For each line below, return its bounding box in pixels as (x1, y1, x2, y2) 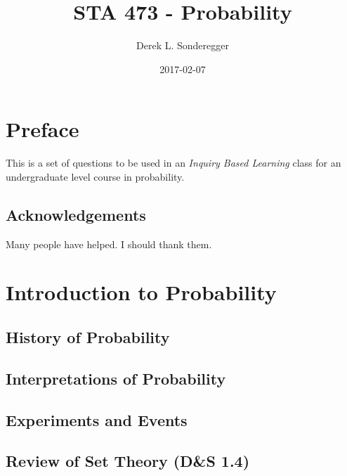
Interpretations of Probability (6, 367, 226, 389)
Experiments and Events (6, 409, 188, 430)
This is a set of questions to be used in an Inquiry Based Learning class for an (6, 155, 341, 170)
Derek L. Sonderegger (136, 38, 229, 53)
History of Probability (6, 326, 170, 347)
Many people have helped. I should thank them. (6, 236, 212, 251)
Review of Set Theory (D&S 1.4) (6, 450, 250, 472)
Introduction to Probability (6, 278, 277, 307)
